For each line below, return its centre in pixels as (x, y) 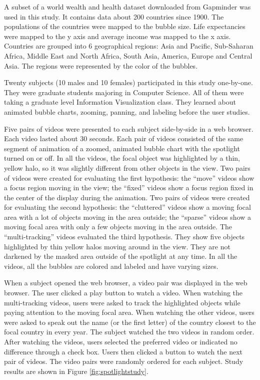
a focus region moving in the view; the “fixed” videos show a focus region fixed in (129, 187)
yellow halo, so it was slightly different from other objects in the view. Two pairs (127, 167)
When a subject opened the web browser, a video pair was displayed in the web (126, 283)
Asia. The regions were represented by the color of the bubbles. (101, 65)
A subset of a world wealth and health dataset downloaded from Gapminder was (127, 7)
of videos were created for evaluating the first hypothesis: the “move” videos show (129, 177)
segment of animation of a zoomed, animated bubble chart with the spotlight (122, 148)
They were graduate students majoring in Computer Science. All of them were (124, 92)
